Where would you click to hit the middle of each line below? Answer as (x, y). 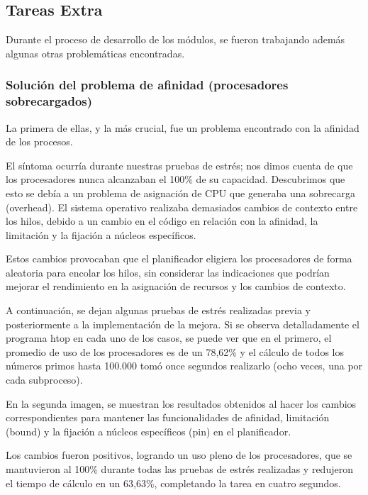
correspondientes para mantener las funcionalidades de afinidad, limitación (168, 417)
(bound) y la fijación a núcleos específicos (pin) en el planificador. (149, 431)
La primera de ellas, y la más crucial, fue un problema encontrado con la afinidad (183, 127)
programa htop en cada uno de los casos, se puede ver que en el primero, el (169, 338)
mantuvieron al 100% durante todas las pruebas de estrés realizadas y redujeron (179, 469)
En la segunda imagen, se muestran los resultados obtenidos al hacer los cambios (181, 403)
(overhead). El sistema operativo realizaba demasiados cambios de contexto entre (182, 207)
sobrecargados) (49, 101)
